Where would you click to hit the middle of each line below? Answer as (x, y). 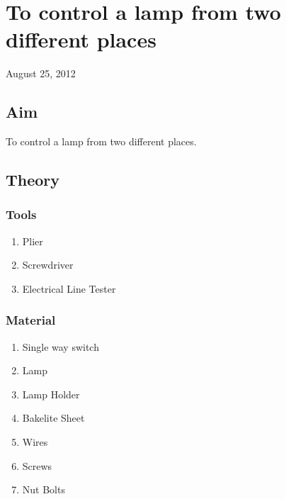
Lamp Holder (51, 394)
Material (31, 320)
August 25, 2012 (41, 73)
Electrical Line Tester (69, 288)
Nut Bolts (44, 489)
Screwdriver (48, 265)
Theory (33, 180)
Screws (37, 465)
